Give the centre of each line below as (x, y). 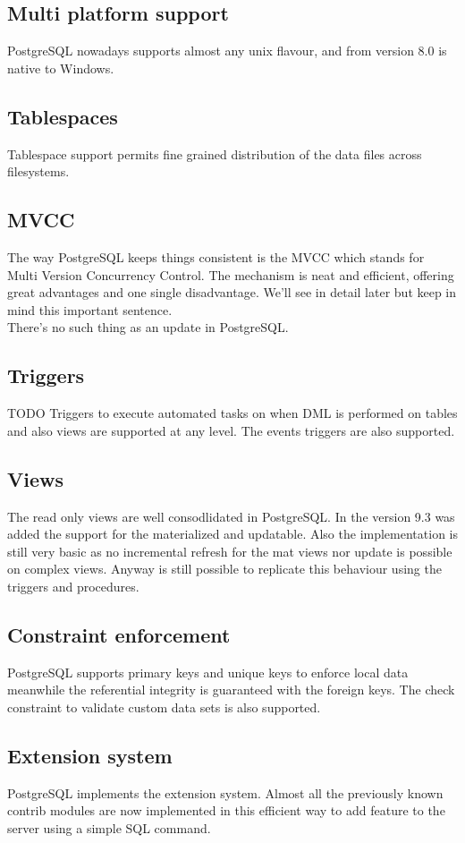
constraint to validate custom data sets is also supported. (164, 707)
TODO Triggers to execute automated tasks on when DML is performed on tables (232, 413)
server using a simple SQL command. (109, 827)
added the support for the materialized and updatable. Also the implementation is (232, 534)
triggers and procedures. (73, 586)
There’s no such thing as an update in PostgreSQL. (148, 327)
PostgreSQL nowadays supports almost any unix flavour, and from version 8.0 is (227, 51)
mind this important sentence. (90, 309)
